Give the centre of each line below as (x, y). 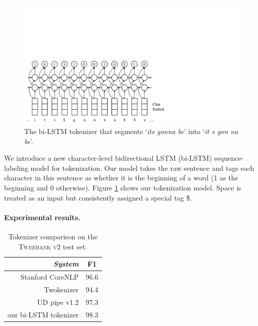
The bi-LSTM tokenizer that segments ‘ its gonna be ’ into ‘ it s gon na (131, 131)
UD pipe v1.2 (58, 302)
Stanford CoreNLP (49, 277)
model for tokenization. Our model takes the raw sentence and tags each (142, 168)
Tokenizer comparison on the (53, 237)
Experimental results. (42, 217)
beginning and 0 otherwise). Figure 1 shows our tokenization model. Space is (123, 188)
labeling (16, 168)
